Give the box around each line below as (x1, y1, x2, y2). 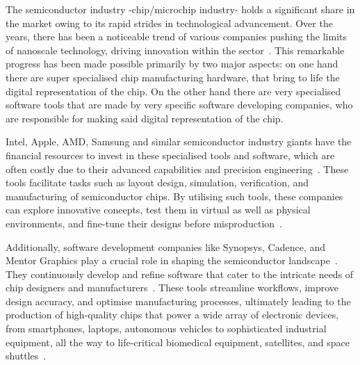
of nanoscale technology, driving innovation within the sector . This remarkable (6, 42, 345, 57)
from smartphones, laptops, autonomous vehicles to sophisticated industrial (6, 321, 327, 336)
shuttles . (6, 348, 47, 363)
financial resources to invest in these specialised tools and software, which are (6, 147, 335, 162)
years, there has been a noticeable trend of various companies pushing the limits (6, 29, 347, 44)
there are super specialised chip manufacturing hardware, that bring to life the (6, 70, 340, 84)
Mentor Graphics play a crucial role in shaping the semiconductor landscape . (6, 253, 338, 268)
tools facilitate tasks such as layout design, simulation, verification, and (6, 175, 309, 190)
